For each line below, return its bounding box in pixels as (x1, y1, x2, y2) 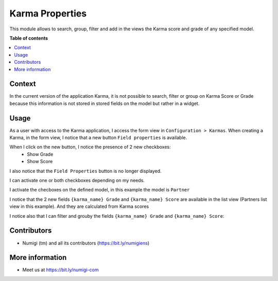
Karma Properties (9, 8, 87, 19)
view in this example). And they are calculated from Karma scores (9, 203, 149, 209)
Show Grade (27, 151, 54, 157)
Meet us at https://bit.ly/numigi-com (22, 267, 99, 273)
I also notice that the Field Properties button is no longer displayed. (9, 168, 162, 174)
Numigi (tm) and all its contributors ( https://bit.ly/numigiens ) (22, 240, 150, 246)
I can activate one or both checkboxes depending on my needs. (9, 178, 145, 184)
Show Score (27, 159, 53, 165)
